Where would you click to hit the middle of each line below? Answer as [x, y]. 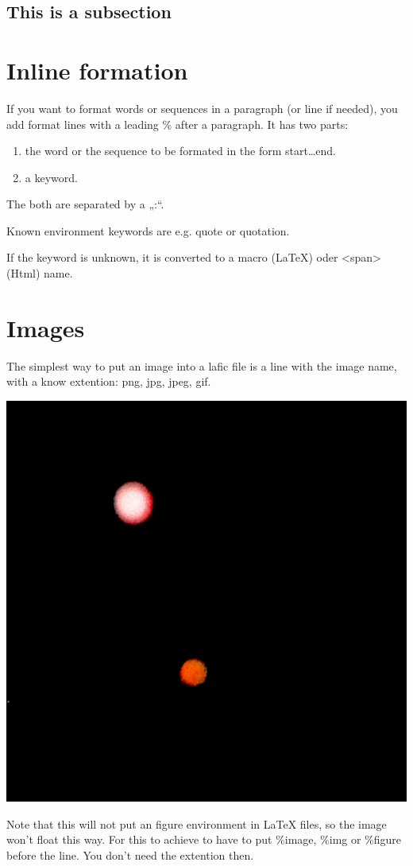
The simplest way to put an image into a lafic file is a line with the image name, [202, 365]
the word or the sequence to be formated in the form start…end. [181, 151]
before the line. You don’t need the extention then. [130, 854]
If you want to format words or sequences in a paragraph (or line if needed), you [202, 108]
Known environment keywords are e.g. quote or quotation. [148, 230]
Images [46, 327]
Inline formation [97, 70]
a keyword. [51, 177]
